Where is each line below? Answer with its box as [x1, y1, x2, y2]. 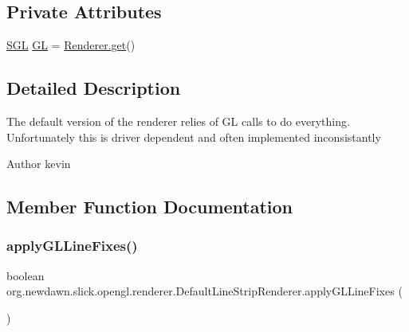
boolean [6, 267, 45, 283]
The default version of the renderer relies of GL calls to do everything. [6, 113, 350, 129]
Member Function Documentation [6, 194, 293, 219]
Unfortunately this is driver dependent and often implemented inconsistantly [6, 128, 381, 145]
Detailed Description [6, 76, 181, 100]
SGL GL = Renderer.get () [6, 37, 136, 53]
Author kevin [6, 155, 71, 172]
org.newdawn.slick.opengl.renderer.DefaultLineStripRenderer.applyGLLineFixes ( [6, 283, 403, 299]
